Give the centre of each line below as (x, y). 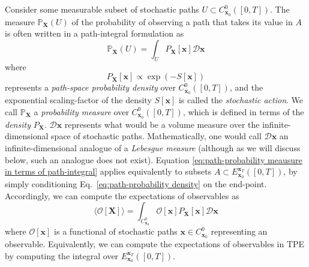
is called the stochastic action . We (241, 100)
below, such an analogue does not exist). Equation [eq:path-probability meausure (154, 159)
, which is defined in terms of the (243, 111)
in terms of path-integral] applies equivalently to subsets (108, 171)
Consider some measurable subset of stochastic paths (102, 9)
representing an (239, 231)
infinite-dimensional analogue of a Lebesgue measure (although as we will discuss (153, 147)
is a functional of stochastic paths (116, 231)
